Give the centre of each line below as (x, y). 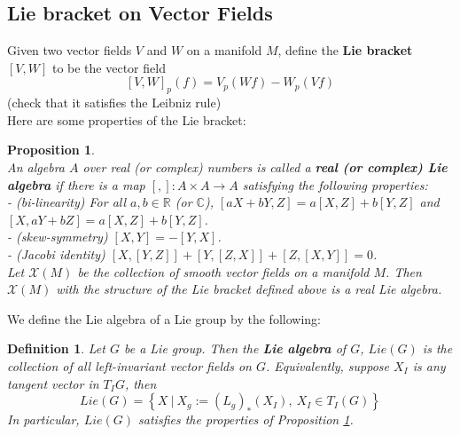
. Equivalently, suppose (327, 365)
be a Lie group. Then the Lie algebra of (235, 348)
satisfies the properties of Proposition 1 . (246, 419)
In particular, (43, 419)
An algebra (36, 166)
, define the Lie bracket (345, 50)
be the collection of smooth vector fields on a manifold (223, 271)
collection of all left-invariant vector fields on (129, 365)
